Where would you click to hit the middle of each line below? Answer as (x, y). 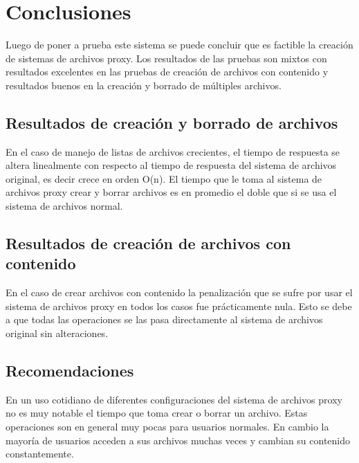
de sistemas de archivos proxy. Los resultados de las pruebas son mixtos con (166, 58)
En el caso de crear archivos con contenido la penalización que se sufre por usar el (179, 292)
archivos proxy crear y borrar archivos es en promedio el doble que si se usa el (171, 192)
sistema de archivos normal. (64, 206)
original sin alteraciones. (57, 333)
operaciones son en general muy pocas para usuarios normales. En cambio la (167, 427)
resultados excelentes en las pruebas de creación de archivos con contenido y (167, 72)
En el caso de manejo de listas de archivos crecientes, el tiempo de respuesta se (173, 151)
